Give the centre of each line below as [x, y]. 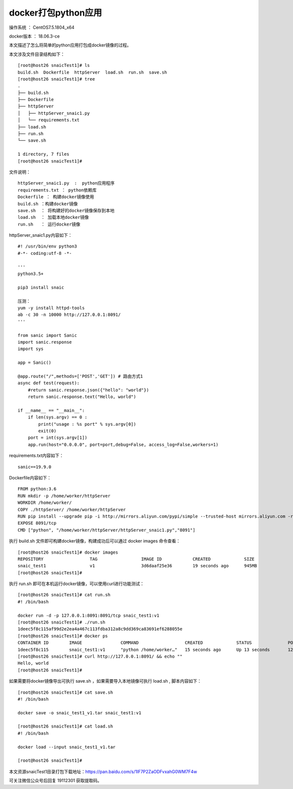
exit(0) [47, 431]
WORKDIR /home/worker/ [45, 503]
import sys [31, 349]
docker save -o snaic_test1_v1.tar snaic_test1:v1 [80, 713]
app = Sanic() [34, 363]
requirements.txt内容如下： [36, 456]
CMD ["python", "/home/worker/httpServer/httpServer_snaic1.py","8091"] [106, 530]
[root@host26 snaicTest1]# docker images [68, 552]
